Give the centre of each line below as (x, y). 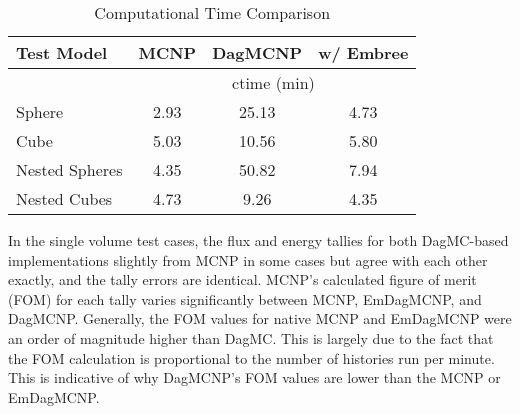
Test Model (62, 52)
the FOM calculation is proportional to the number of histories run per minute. (251, 357)
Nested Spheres (69, 169)
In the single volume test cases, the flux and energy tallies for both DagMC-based (258, 240)
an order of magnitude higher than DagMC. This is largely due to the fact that (251, 337)
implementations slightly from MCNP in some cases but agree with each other (248, 259)
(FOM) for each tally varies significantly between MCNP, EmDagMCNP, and (245, 298)
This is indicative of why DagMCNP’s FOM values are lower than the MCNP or (254, 377)
